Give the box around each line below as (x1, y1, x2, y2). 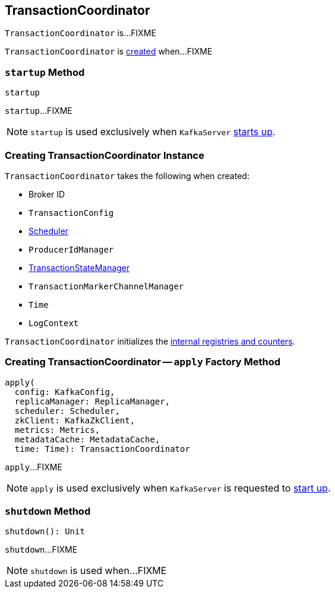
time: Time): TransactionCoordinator (14, 444, 190, 454)
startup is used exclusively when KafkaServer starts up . (30, 126, 276, 138)
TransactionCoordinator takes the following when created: (5, 170, 249, 181)
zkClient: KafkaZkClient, (14, 415, 135, 425)
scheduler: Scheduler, (14, 406, 120, 416)
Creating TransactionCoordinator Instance (5, 149, 204, 161)
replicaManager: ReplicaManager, (14, 396, 170, 406)
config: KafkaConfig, (14, 387, 115, 397)
